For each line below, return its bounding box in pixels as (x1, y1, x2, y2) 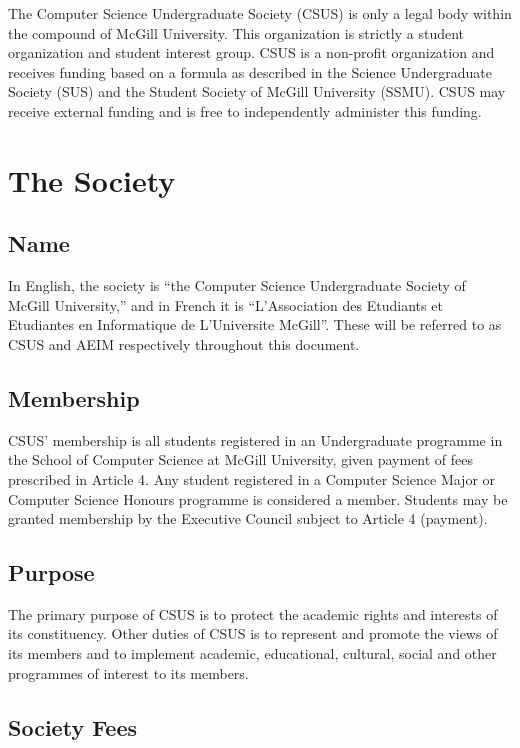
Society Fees (8, 711, 138, 742)
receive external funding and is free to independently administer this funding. (8, 100, 482, 121)
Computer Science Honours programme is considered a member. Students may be (8, 488, 508, 509)
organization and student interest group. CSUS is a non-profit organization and (8, 42, 495, 63)
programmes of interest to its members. (8, 662, 249, 683)
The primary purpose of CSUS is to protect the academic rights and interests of (8, 603, 498, 624)
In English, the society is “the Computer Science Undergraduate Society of (8, 275, 466, 296)
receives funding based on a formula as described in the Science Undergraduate (8, 61, 492, 82)
